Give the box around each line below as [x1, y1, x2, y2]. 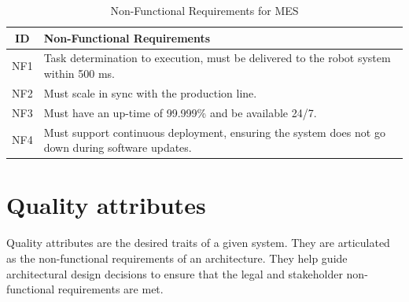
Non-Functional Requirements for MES [110, 2, 299, 18]
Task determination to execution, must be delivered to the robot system [43, 50, 391, 66]
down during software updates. [43, 139, 192, 156]
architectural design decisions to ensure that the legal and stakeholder [6, 265, 343, 282]
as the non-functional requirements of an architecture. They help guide [6, 249, 348, 266]
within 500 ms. [43, 65, 115, 82]
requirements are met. [57, 281, 164, 297]
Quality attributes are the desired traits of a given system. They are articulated [6, 234, 390, 251]
